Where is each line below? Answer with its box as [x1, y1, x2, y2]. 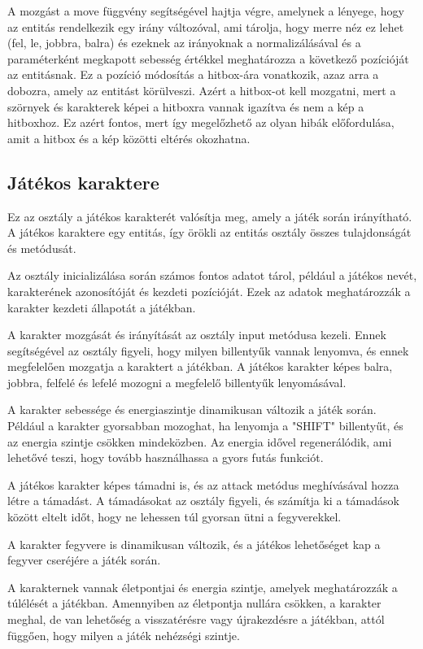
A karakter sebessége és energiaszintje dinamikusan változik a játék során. [7, 401, 377, 418]
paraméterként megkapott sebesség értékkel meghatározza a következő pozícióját [7, 50, 409, 67]
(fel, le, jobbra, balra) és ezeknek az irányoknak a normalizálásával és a [7, 34, 361, 51]
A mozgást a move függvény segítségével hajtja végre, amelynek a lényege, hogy [7, 2, 404, 19]
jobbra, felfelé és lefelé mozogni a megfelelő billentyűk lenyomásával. [7, 373, 347, 390]
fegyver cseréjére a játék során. [7, 551, 161, 568]
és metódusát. [7, 239, 76, 256]
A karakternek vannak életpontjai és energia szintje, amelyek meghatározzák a [7, 578, 398, 595]
